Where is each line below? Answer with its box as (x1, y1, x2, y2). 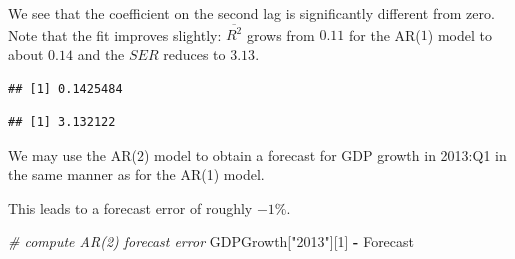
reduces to (163, 43, 226, 64)
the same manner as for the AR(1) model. (8, 164, 265, 185)
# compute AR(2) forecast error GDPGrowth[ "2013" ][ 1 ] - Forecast (8, 231, 415, 252)
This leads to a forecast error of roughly (8, 197, 253, 218)
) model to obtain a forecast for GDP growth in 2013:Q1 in (143, 144, 507, 165)
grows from (246, 24, 315, 45)
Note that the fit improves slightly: (8, 24, 222, 45)
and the (77, 43, 125, 64)
